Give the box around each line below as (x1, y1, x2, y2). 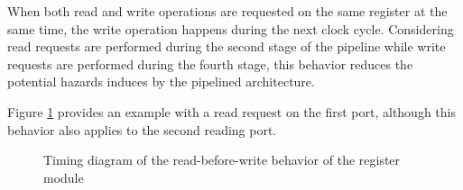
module (43, 167, 84, 186)
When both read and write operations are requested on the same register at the (7, 2, 448, 20)
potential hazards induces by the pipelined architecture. (7, 72, 315, 91)
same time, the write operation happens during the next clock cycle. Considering (7, 19, 454, 38)
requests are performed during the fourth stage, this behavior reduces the (7, 54, 413, 73)
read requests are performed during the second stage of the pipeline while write (7, 37, 446, 56)
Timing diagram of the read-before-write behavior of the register (43, 150, 401, 169)
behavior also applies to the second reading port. (7, 120, 277, 139)
